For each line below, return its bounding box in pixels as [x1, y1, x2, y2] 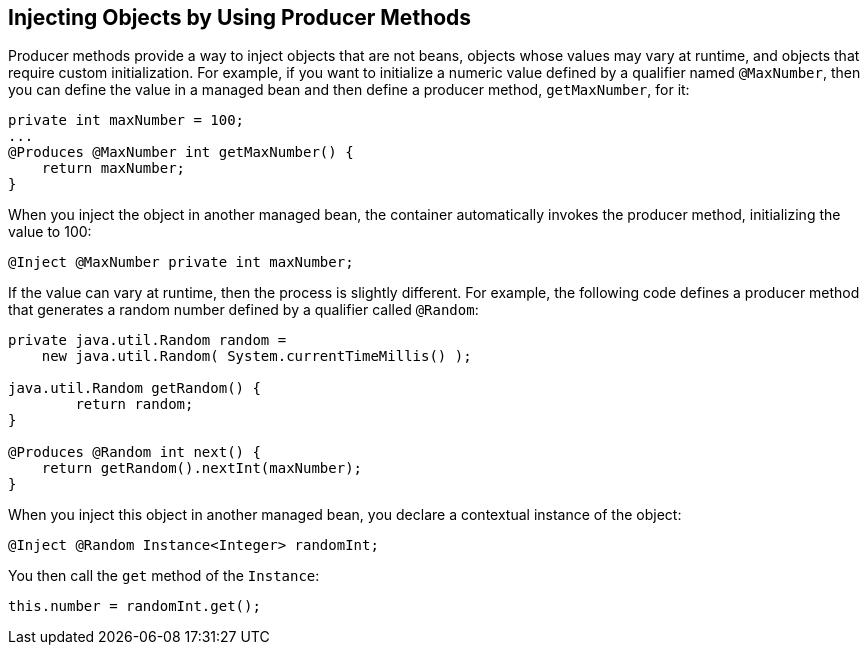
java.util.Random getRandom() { [8, 380, 261, 397]
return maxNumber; [41, 160, 186, 177]
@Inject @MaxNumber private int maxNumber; [8, 254, 354, 271]
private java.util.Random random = [8, 332, 287, 349]
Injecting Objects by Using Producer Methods [8, 5, 472, 30]
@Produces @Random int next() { [8, 444, 261, 461]
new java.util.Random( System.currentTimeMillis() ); [41, 348, 472, 365]
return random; [75, 396, 194, 413]
